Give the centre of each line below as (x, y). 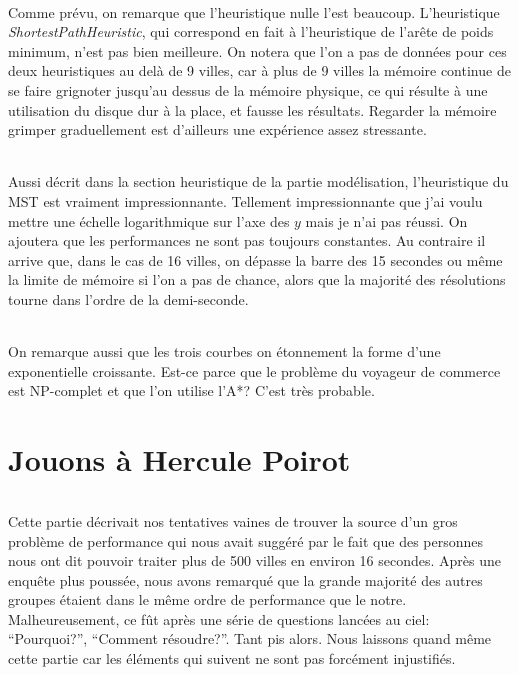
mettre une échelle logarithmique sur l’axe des (149, 220)
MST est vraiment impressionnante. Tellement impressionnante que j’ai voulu (245, 200)
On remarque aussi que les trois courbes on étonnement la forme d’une (224, 351)
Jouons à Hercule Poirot (179, 459)
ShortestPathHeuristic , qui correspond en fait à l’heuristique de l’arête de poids (251, 31)
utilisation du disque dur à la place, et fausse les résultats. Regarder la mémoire (252, 109)
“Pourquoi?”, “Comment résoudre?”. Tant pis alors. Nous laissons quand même (250, 638)
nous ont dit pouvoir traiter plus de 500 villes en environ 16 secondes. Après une (254, 560)
